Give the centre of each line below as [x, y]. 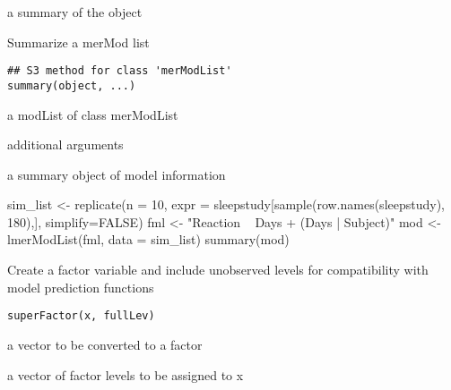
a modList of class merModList [93, 114]
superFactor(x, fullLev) [81, 316]
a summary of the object [75, 12]
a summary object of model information [117, 174]
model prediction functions [81, 287]
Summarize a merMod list [78, 42]
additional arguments [65, 144]
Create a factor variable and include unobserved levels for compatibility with [218, 270]
